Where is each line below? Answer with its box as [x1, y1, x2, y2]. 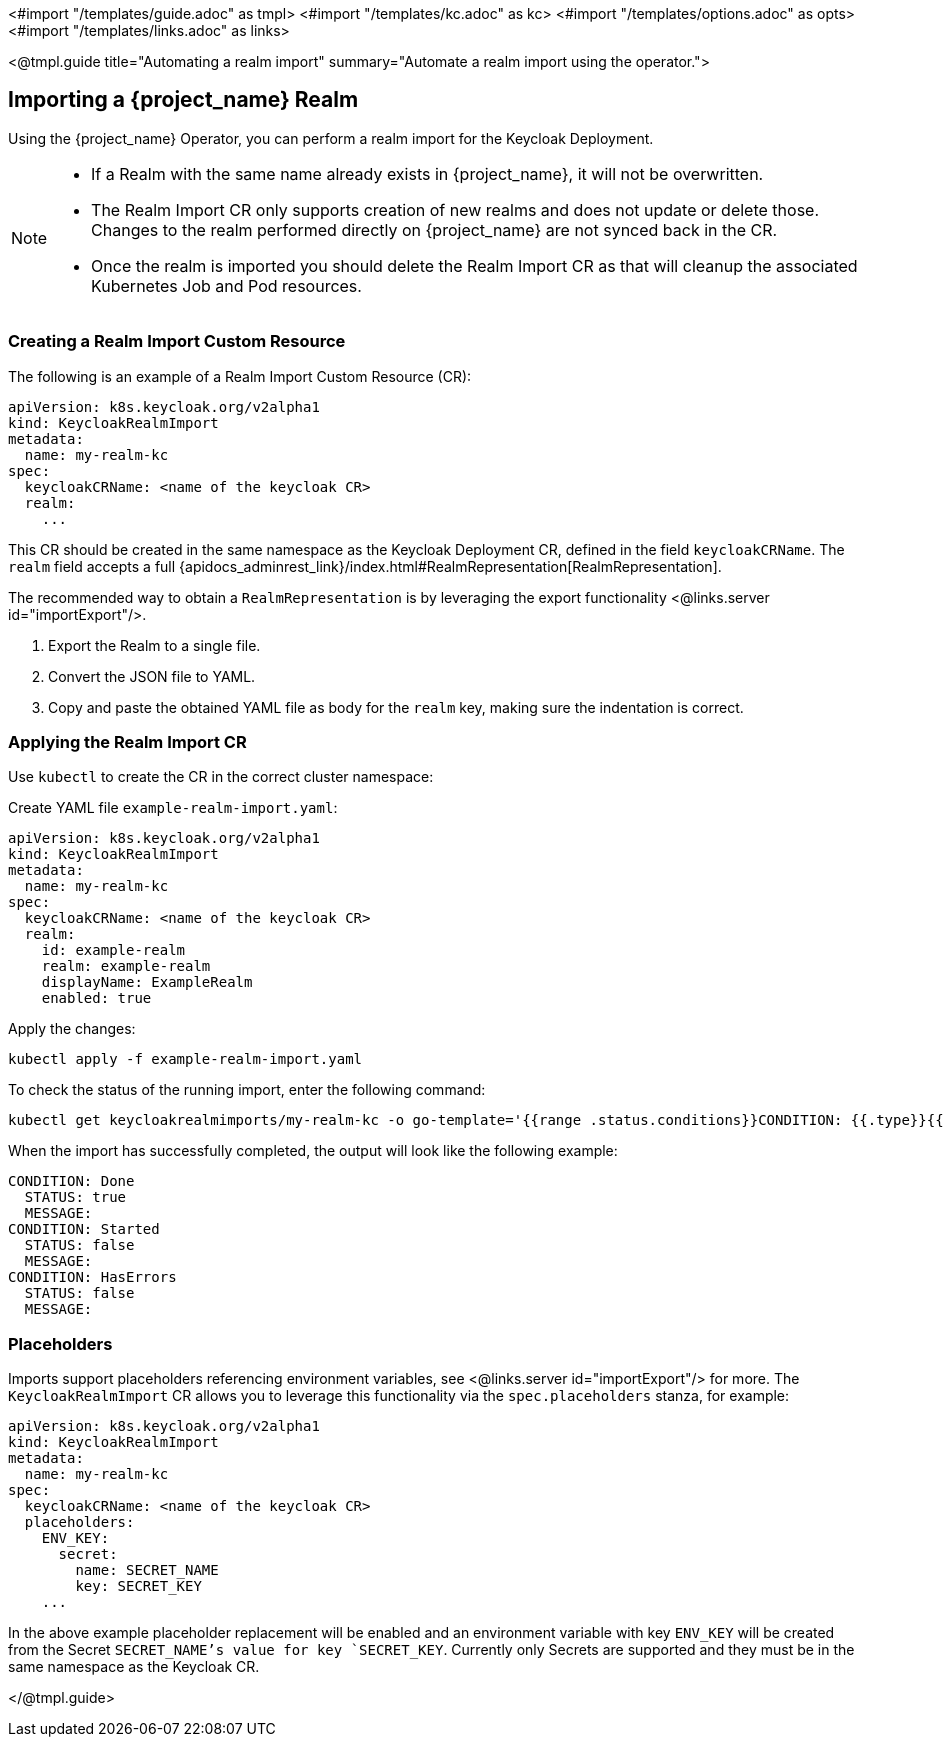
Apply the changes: [8, 1020, 136, 1038]
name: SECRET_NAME [75, 1562, 219, 1579]
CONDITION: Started [8, 1221, 160, 1238]
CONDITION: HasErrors [8, 1269, 177, 1286]
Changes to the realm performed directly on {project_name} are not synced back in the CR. [91, 219, 778, 240]
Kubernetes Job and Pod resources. [91, 275, 362, 296]
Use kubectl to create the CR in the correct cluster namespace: [8, 768, 434, 786]
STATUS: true [24, 1189, 127, 1206]
